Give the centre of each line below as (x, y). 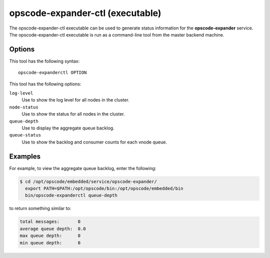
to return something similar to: (40, 208)
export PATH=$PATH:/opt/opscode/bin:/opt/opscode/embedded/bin (104, 188)
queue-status (25, 135)
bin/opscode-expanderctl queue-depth (71, 195)
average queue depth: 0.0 (53, 228)
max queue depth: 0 (50, 236)
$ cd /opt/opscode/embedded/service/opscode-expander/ (88, 181)
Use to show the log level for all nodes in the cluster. (75, 100)
